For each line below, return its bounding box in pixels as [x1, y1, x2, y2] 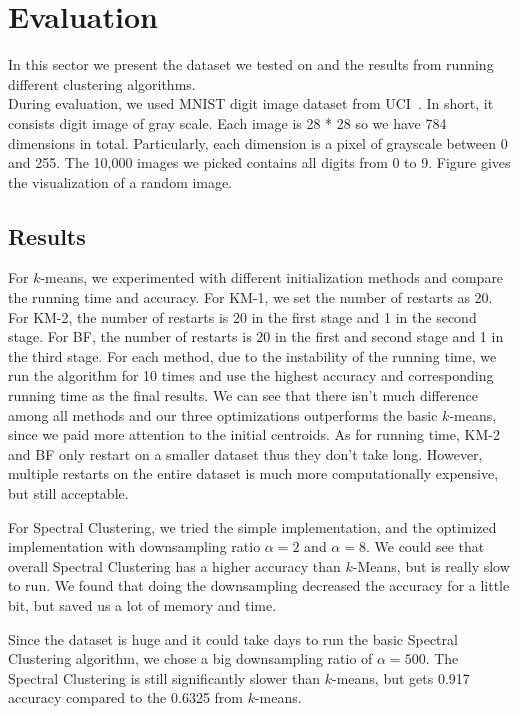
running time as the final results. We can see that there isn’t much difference [8, 385, 478, 406]
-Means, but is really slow [352, 555, 510, 576]
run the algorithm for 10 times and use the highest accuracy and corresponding [8, 365, 494, 386]
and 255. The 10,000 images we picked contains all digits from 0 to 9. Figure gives [8, 152, 511, 173]
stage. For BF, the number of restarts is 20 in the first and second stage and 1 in [8, 326, 504, 347]
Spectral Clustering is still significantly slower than [8, 667, 321, 688]
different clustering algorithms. [8, 73, 196, 94]
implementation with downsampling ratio [8, 536, 261, 557]
